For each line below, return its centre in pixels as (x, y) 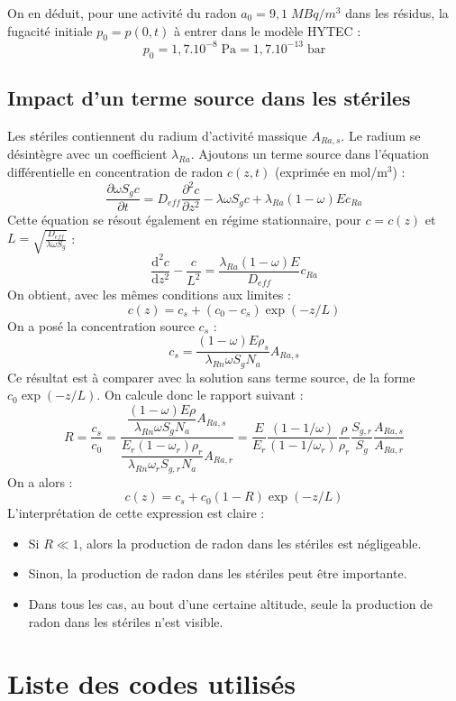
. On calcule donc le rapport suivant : (200, 395)
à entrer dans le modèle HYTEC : (268, 30)
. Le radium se (381, 135)
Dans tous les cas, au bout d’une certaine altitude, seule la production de (231, 603)
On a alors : (40, 481)
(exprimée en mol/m (331, 171)
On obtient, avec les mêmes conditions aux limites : (149, 295)
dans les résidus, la (397, 13)
